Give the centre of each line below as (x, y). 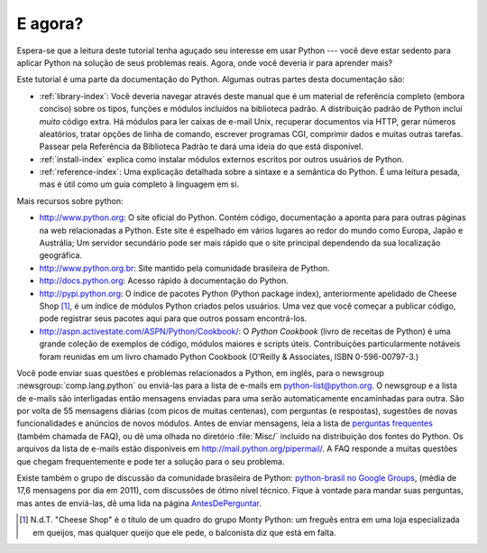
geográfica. (61, 255)
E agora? (50, 23)
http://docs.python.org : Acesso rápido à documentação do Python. (164, 281)
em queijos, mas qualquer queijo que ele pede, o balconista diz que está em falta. (185, 532)
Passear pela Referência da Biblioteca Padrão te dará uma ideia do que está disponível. (202, 147)
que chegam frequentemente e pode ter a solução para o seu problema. (151, 461)
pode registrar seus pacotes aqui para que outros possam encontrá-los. (173, 318)
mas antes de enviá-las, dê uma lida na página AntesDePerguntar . (139, 503)
